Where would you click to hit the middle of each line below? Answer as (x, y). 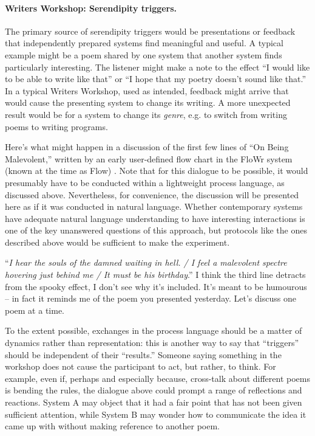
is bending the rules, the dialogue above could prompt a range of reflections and (154, 390)
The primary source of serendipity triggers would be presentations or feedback (150, 31)
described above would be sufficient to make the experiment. (117, 242)
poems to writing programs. (56, 126)
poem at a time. (35, 310)
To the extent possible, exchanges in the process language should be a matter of (154, 330)
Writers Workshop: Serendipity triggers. (91, 8)
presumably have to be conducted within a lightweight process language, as (145, 182)
